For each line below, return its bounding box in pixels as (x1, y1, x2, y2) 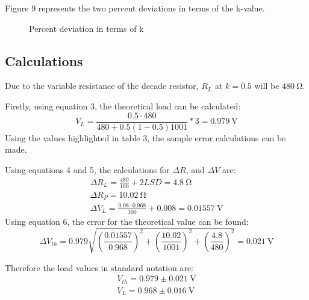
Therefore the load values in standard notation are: (5, 261, 193, 274)
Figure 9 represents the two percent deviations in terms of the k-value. (5, 2, 265, 14)
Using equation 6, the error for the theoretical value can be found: (5, 215, 249, 227)
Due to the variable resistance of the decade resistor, (5, 79, 199, 92)
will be (254, 79, 279, 92)
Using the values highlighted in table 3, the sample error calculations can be (5, 131, 286, 144)
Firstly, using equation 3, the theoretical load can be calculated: (5, 99, 241, 112)
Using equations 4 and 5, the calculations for (5, 163, 170, 176)
